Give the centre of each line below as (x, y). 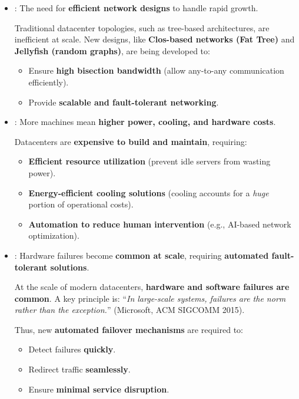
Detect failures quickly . (72, 349)
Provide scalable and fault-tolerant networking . (124, 102)
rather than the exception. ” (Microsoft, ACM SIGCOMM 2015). (129, 310)
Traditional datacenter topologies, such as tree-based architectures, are (142, 27)
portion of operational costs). (81, 204)
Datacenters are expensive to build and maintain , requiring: (131, 141)
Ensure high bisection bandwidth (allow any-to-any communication (156, 70)
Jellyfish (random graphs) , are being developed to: (112, 50)
